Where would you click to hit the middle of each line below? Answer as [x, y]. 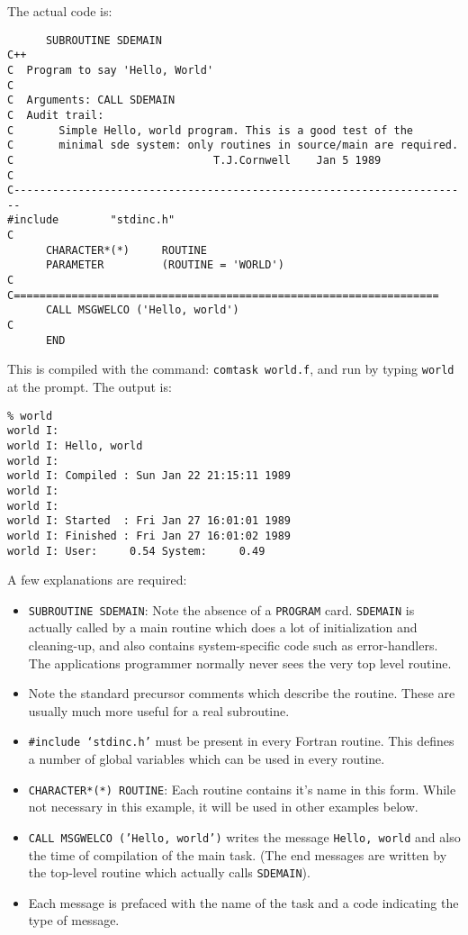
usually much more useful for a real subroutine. [159, 710]
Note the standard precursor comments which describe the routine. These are [242, 693]
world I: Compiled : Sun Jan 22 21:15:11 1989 [149, 476]
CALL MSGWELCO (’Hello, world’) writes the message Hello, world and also [244, 836]
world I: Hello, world [75, 445]
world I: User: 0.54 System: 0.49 [136, 551]
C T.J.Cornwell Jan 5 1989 [194, 160]
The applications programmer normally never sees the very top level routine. [240, 663]
